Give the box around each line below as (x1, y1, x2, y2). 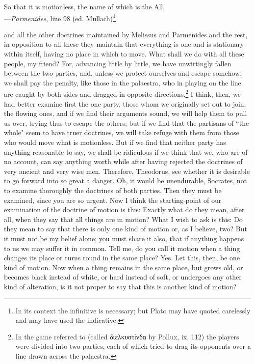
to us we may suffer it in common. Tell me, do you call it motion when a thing (4, 243, 240, 253)
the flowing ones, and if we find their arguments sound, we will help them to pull (4, 108, 247, 118)
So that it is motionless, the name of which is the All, (4, 1, 165, 11)
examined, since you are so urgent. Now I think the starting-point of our (4, 195, 222, 205)
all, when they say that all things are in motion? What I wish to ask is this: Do (4, 214, 243, 224)
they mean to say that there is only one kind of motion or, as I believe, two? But (4, 224, 247, 234)
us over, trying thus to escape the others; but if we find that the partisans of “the (4, 117, 249, 128)
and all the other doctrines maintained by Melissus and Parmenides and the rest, (4, 29, 248, 39)
